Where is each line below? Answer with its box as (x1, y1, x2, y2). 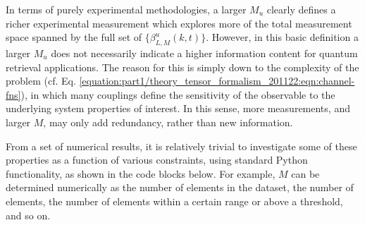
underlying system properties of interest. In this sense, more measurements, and (6, 101, 350, 116)
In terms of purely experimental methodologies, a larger (6, 2, 247, 16)
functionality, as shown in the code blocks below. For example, (6, 166, 276, 181)
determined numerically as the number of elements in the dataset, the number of (6, 180, 354, 195)
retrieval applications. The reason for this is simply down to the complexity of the (6, 59, 359, 74)
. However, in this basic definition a (206, 30, 359, 44)
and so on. (6, 207, 51, 222)
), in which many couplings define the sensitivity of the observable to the (20, 87, 335, 102)
